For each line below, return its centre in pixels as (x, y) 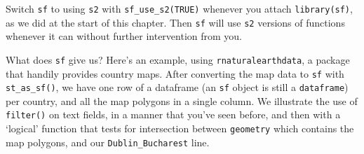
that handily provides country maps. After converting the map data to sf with (175, 73)
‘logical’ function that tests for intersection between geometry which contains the (180, 128)
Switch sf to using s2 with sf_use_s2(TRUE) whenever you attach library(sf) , (179, 8)
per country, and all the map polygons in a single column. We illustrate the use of (182, 100)
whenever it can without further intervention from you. (124, 36)
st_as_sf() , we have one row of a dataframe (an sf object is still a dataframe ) (177, 87)
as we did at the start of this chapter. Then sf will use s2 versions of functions (175, 22)
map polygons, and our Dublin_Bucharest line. (108, 142)
